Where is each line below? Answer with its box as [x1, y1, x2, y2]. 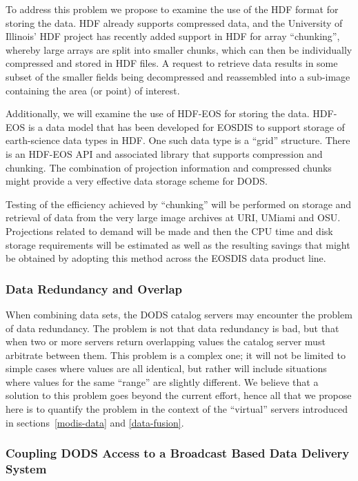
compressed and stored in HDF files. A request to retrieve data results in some [6, 56, 338, 70]
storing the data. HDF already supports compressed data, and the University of [6, 15, 343, 30]
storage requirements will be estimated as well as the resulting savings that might [6, 237, 350, 252]
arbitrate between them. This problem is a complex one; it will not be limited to [6, 347, 346, 362]
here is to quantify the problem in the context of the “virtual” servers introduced [6, 402, 348, 416]
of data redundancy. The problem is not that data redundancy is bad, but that [6, 320, 339, 335]
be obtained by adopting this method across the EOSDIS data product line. [6, 251, 326, 265]
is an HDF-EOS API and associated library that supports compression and [6, 146, 323, 161]
